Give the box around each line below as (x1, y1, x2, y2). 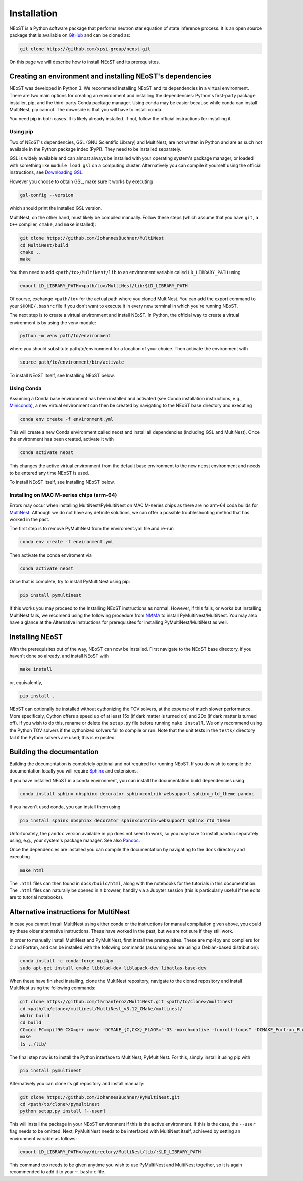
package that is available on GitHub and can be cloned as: (9, 32, 131, 38)
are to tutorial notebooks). (9, 894, 64, 900)
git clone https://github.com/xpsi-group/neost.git (20, 46, 151, 52)
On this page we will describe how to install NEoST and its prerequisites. (9, 59, 160, 65)
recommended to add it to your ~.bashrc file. (9, 1169, 106, 1175)
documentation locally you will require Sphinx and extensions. (9, 768, 138, 774)
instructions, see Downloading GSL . (9, 169, 84, 175)
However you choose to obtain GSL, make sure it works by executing (9, 178, 153, 185)
